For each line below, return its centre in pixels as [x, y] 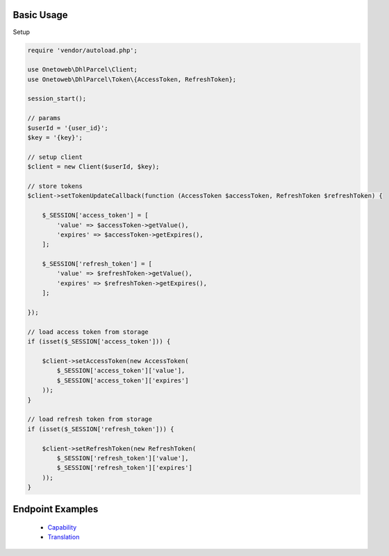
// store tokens [55, 186]
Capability [62, 528]
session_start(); [57, 99]
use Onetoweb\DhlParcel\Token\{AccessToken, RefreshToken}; [132, 79]
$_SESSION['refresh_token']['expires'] [124, 468]
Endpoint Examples [56, 509]
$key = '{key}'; [55, 138]
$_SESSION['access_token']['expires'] [123, 380]
